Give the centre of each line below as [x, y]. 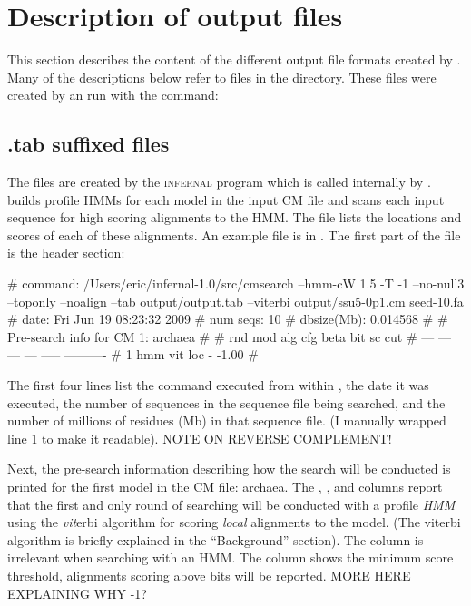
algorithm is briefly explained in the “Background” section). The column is [216, 539]
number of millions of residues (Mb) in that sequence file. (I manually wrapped [227, 420]
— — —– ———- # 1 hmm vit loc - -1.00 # [133, 354]
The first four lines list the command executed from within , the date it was [218, 385]
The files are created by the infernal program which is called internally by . [219, 182]
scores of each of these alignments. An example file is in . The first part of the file [234, 235]
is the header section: [66, 253]
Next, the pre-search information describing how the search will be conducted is [229, 469]
